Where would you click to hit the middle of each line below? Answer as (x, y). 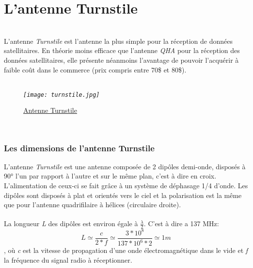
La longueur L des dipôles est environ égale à (71, 223)
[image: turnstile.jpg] (62, 95)
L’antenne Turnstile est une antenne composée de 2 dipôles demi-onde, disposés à (125, 166)
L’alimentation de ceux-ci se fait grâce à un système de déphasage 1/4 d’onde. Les (126, 185)
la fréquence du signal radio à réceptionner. (68, 259)
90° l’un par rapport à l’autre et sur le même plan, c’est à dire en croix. (110, 176)
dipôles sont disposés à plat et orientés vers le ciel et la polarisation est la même (123, 195)
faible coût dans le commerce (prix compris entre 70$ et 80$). (95, 69)
